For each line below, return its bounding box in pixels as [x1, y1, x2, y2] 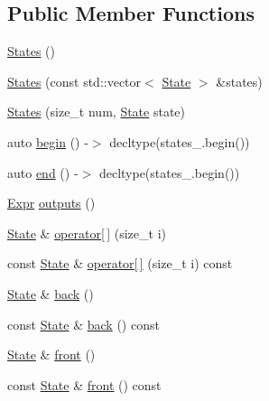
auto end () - [7, 163, 79, 182]
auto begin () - [7, 132, 88, 151]
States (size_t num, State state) [7, 102, 186, 121]
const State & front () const [7, 375, 162, 394]
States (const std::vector [7, 71, 142, 90]
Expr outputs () [7, 193, 96, 212]
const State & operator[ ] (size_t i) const [7, 254, 233, 273]
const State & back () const [7, 314, 160, 333]
